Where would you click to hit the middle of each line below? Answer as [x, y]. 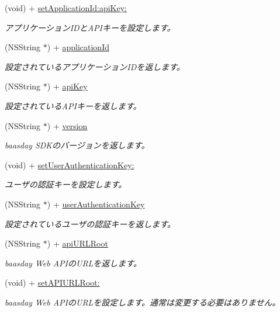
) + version [67, 125]
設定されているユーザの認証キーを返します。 [90, 223]
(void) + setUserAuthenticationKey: [70, 164]
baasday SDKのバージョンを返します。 [77, 145]
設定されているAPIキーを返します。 [73, 105]
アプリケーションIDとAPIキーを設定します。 [90, 27]
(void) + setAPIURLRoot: [52, 282]
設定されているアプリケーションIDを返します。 [95, 66]
